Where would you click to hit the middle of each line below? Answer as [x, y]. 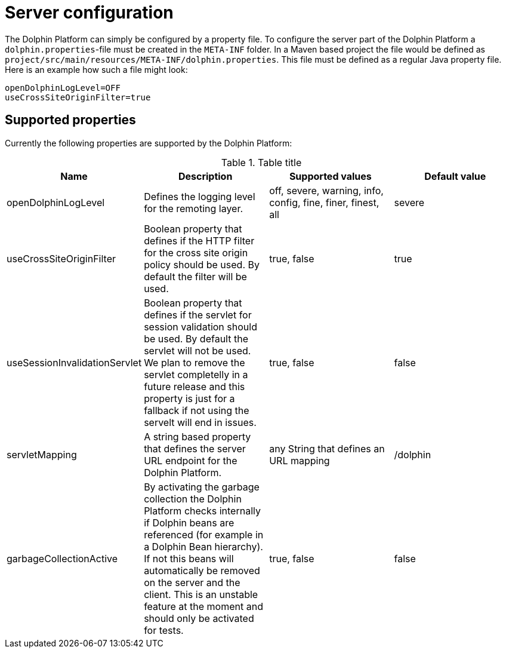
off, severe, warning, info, [326, 190]
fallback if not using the [197, 410]
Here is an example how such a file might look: [96, 69]
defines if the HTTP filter [199, 240]
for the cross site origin [196, 252]
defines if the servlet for [198, 315]
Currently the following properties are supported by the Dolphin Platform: [149, 143]
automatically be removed [202, 570]
